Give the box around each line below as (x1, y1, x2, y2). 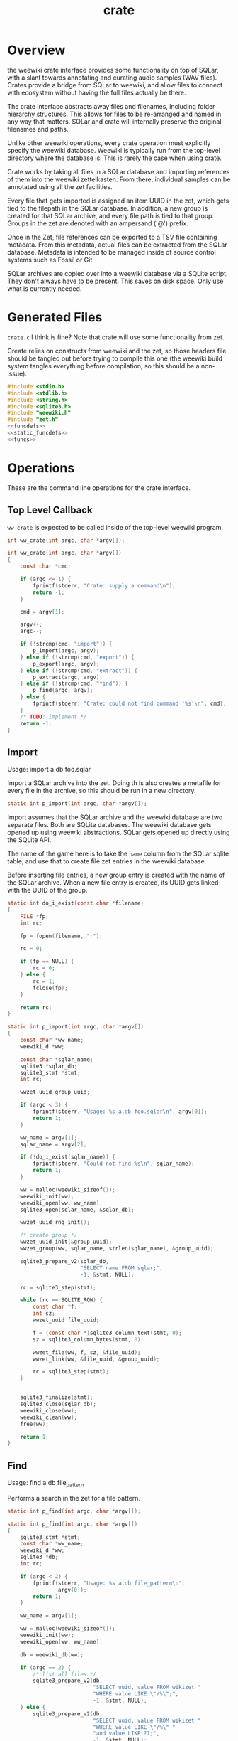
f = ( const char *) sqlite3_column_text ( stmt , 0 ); (33, 1329, 182, 1336)
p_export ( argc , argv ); (33, 660, 100, 667)
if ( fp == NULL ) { (20, 958, 74, 965)
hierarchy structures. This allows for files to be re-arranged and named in (7, 110, 222, 118)
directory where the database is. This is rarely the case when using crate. (7, 154, 222, 162)
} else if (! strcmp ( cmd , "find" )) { (20, 680, 129, 688)
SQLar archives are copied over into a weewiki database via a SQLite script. (7, 269, 228, 277)
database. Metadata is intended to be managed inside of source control (7, 247, 216, 256)
